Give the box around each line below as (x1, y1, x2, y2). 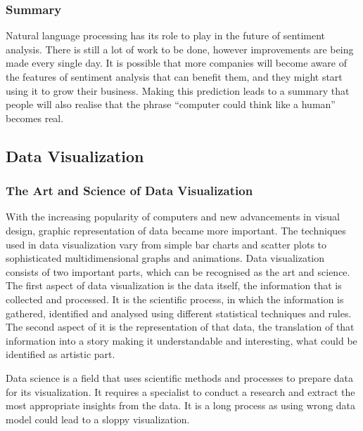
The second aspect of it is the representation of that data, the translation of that (6, 319, 355, 334)
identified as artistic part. (6, 347, 115, 362)
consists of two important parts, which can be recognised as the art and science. (6, 264, 350, 279)
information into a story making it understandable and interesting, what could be (6, 333, 357, 347)
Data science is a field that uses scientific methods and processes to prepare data (6, 370, 354, 385)
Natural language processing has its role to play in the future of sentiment (6, 28, 325, 43)
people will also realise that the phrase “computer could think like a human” (6, 97, 336, 112)
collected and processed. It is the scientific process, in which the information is (6, 291, 344, 306)
